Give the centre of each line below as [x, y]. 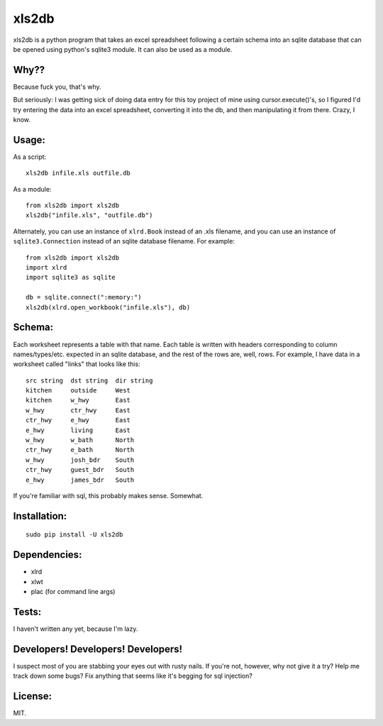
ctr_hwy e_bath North [80, 450]
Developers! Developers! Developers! [98, 649]
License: [33, 697]
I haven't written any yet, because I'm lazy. [76, 629]
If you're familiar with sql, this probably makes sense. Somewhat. [108, 495]
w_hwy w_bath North [80, 440]
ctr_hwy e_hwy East [78, 420]
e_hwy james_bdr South [80, 480]
